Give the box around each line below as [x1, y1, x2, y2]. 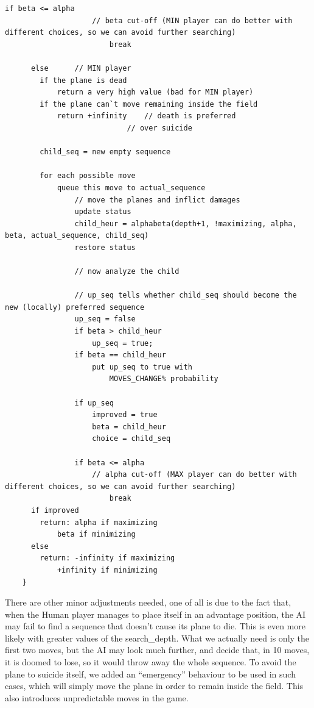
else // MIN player [30, 63, 131, 73]
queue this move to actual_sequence [57, 183, 206, 192]
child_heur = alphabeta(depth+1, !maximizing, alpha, [74, 219, 297, 228]
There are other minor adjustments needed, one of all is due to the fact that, [5, 596, 291, 609]
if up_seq [74, 398, 114, 407]
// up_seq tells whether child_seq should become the [74, 291, 297, 300]
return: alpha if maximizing [40, 518, 158, 527]
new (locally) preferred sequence [5, 302, 145, 312]
